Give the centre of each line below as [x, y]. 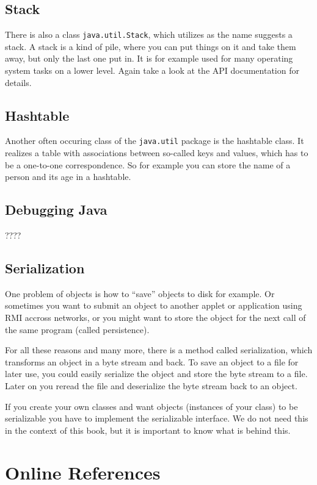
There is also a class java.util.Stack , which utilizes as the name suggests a [149, 34]
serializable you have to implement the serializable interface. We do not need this [157, 418]
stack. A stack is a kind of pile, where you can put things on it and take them [151, 46]
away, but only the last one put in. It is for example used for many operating [149, 58]
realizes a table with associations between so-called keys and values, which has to [157, 153]
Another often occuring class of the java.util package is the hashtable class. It [155, 141]
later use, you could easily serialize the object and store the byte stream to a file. [156, 374]
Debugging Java [56, 210]
